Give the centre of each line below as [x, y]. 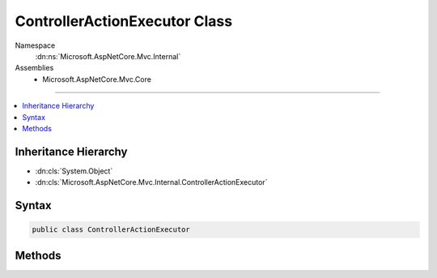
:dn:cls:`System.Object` [74, 171]
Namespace [35, 45]
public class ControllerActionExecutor [111, 230]
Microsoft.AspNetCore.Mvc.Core [97, 79]
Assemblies [34, 68]
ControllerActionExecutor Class [124, 21]
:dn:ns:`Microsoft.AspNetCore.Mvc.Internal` [108, 56]
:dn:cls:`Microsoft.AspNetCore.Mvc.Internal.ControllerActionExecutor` [151, 182]
